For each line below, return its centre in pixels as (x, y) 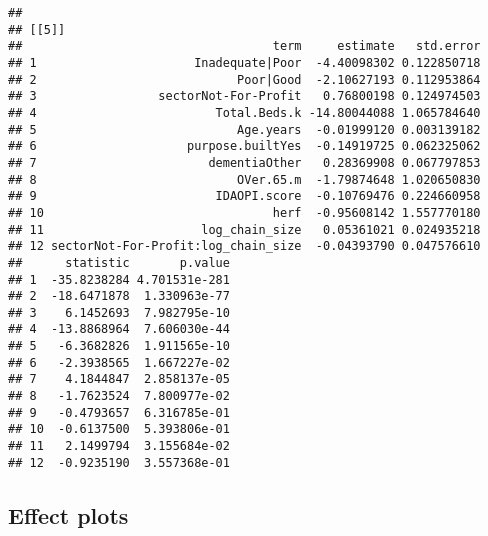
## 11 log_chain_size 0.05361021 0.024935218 (244, 229)
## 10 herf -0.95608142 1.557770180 (244, 212)
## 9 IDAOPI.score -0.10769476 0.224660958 (244, 196)
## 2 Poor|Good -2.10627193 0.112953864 (244, 79)
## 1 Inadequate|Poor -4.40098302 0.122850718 (244, 62)
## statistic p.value (119, 262)
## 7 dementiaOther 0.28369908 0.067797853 (244, 162)
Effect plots (68, 514)
